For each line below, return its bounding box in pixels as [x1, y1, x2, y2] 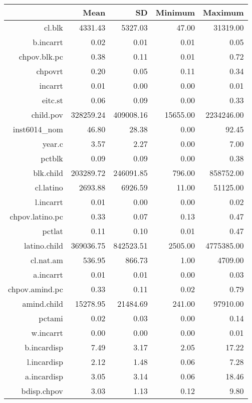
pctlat [42, 225, 63, 237]
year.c [42, 138, 63, 149]
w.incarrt [31, 327, 63, 338]
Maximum [203, 7, 244, 18]
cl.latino [35, 181, 63, 193]
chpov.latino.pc [10, 211, 63, 222]
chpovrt [36, 65, 63, 77]
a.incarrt [33, 269, 63, 280]
